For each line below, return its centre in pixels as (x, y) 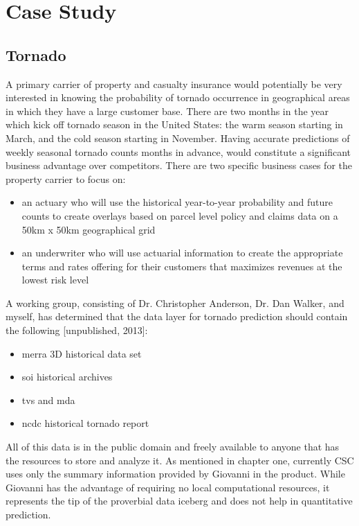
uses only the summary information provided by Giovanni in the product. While (175, 474)
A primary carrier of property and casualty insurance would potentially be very (174, 84)
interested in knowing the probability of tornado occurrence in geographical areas (178, 97)
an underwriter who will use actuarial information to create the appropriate (182, 253)
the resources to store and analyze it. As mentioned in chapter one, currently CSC (180, 460)
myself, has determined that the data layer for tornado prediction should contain (177, 316)
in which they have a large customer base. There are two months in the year (167, 111)
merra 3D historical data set (82, 353)
